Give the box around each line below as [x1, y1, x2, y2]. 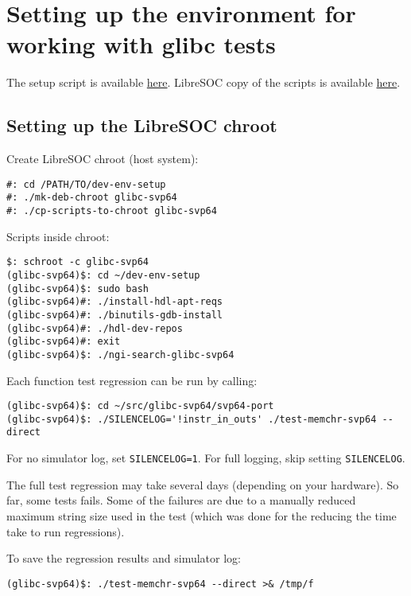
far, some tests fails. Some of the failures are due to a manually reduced [6, 492, 356, 508]
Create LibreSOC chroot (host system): [6, 150, 199, 167]
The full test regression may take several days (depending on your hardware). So [6, 476, 399, 493]
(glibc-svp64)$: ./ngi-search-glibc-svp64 [6, 349, 235, 360]
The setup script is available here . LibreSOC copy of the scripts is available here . [6, 74, 401, 91]
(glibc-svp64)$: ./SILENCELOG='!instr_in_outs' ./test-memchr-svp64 [6, 413, 377, 425]
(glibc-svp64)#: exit [6, 336, 121, 348]
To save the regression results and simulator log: [6, 550, 241, 567]
